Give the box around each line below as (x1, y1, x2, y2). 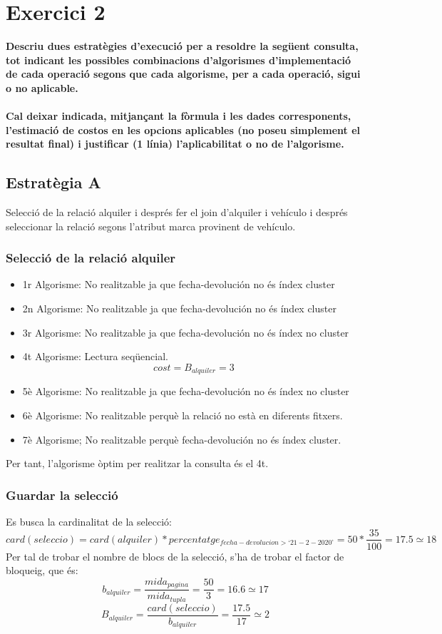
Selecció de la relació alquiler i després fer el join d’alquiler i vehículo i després (6, 205, 348, 220)
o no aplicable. (6, 80, 78, 95)
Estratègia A (6, 171, 101, 193)
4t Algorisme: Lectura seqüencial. (22, 349, 168, 364)
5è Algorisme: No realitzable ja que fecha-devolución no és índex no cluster (22, 384, 349, 399)
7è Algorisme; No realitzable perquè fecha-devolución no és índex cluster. (22, 431, 341, 446)
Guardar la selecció (6, 486, 118, 503)
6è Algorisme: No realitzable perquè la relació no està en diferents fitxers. (22, 407, 343, 422)
